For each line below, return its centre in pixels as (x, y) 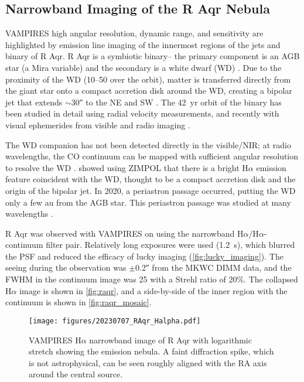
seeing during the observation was (66, 267)
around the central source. (76, 374)
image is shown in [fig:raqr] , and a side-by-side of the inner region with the (153, 290)
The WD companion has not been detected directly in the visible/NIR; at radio (148, 144)
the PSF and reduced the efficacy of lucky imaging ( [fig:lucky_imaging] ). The (144, 256)
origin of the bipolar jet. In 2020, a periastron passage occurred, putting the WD (151, 190)
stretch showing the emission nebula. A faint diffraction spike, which (151, 351)
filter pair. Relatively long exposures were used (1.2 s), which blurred (170, 245)
